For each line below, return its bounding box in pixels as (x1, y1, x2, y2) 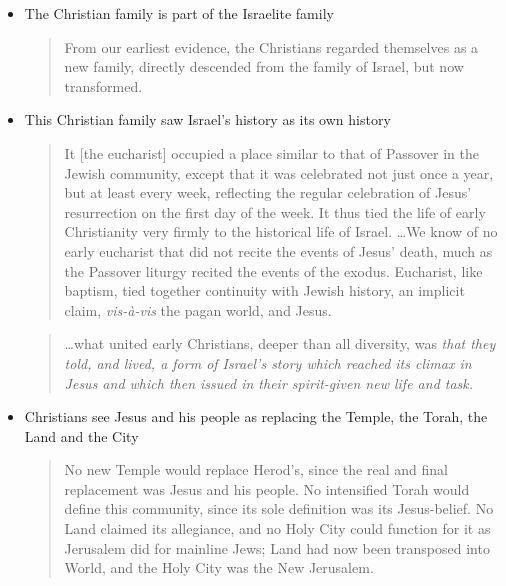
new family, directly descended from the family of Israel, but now (64, 56, 464, 77)
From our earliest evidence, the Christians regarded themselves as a (64, 36, 479, 57)
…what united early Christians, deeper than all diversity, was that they (64, 333, 496, 354)
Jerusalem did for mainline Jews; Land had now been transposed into (64, 537, 490, 558)
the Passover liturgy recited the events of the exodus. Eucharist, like (64, 260, 483, 281)
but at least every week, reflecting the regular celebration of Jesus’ (64, 182, 472, 203)
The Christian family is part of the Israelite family (24, 3, 334, 23)
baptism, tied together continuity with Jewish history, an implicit (64, 280, 465, 301)
